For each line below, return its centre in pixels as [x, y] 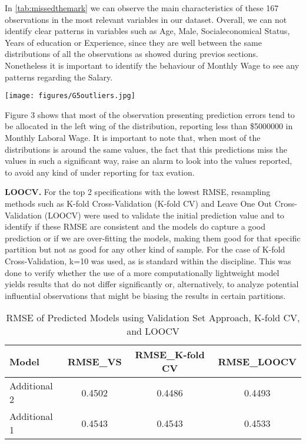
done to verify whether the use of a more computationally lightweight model [142, 272]
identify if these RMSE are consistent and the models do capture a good [135, 226]
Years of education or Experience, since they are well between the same [133, 42]
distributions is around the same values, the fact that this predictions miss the [146, 149]
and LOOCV [153, 331]
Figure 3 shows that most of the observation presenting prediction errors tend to [150, 114]
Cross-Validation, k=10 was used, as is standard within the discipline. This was [148, 260]
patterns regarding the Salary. [59, 77]
